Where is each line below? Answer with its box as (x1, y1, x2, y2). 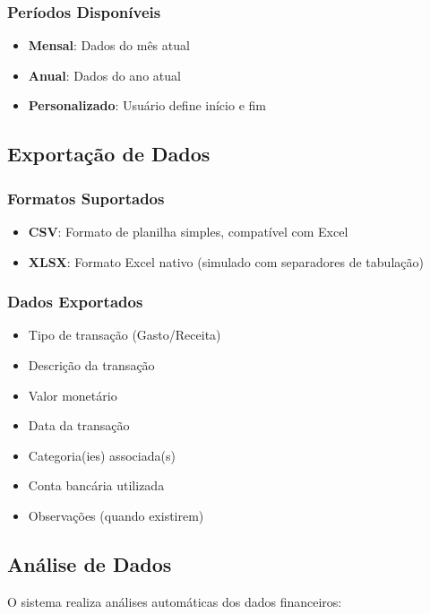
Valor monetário (28, 385, 117, 404)
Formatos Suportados (7, 186, 165, 209)
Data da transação (28, 416, 130, 435)
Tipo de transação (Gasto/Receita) (28, 325, 221, 344)
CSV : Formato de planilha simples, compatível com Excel (28, 222, 348, 240)
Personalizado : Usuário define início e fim (28, 96, 266, 115)
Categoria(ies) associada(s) (28, 445, 176, 464)
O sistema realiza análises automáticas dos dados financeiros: (7, 592, 342, 610)
